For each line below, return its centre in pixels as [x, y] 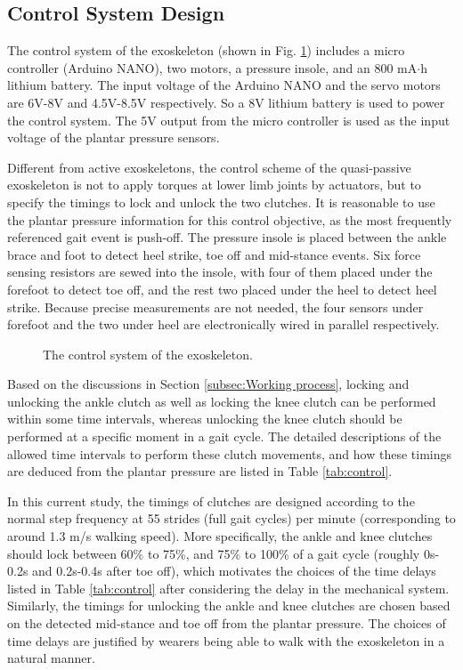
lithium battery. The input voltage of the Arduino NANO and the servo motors [224, 85]
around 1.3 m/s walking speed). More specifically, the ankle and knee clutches [220, 536]
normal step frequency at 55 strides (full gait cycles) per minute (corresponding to [231, 518]
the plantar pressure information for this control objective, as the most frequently [230, 219]
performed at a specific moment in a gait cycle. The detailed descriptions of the [224, 436]
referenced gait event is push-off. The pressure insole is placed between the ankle [227, 237]
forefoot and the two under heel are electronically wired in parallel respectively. [223, 324]
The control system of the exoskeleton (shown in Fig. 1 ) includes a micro [206, 50]
